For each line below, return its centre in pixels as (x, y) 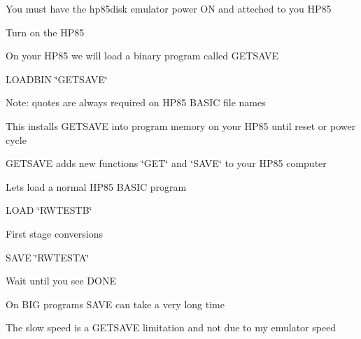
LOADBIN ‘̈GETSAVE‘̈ (57, 79)
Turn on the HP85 (45, 32)
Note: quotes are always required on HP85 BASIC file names (136, 102)
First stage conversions (55, 233)
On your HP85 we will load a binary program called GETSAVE (142, 56)
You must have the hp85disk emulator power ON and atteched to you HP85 (169, 8)
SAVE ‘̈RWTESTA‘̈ (48, 257)
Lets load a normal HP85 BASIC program (96, 186)
